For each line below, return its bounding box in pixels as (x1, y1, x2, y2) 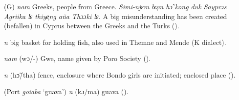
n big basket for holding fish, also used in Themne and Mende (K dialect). (4, 37, 226, 47)
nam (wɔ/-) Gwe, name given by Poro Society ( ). (4, 53, 151, 63)
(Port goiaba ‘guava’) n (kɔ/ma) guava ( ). (4, 86, 129, 96)
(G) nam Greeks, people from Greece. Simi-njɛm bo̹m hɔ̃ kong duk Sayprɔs (4, 1, 227, 11)
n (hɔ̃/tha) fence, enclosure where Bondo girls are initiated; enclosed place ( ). (4, 69, 236, 80)
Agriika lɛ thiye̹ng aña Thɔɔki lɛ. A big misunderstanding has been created (4, 11, 227, 21)
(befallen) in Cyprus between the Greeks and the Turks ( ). (4, 20, 179, 31)
